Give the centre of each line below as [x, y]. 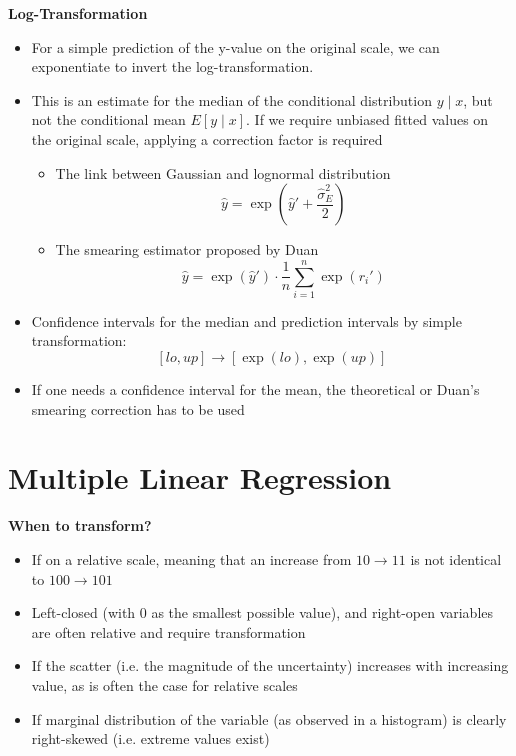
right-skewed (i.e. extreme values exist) [150, 738]
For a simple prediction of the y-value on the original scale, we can [235, 46]
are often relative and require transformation [168, 631]
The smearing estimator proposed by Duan [187, 249]
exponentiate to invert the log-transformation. [172, 66]
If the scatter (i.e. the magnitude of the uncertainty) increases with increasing [270, 665]
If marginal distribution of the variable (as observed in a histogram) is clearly [269, 718]
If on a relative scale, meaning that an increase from [191, 558]
